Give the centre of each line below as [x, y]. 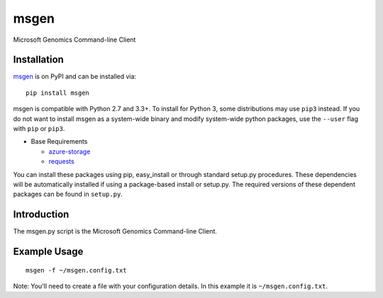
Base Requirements [59, 142]
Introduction [41, 215]
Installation [38, 60]
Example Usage [48, 252]
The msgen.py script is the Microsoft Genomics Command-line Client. [115, 231]
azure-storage [70, 151]
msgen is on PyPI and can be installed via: [75, 76]
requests [61, 161]
